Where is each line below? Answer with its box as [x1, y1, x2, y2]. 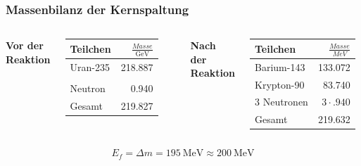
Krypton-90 [255, 77, 305, 91]
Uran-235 [70, 59, 110, 74]
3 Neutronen [255, 94, 308, 109]
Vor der [6, 38, 44, 53]
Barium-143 [255, 59, 305, 74]
